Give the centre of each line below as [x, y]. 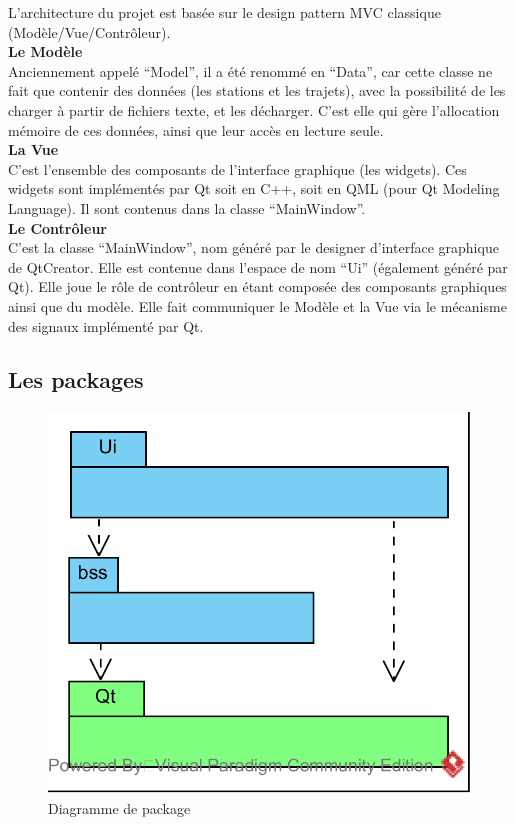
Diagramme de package [119, 808]
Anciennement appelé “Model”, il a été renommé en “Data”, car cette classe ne [250, 70]
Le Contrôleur [57, 227]
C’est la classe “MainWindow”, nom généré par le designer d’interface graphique [253, 247]
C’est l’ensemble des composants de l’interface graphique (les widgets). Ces [237, 168]
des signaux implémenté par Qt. [106, 325]
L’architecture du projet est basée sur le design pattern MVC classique [224, 12]
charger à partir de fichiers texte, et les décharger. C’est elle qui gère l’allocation [254, 109]
